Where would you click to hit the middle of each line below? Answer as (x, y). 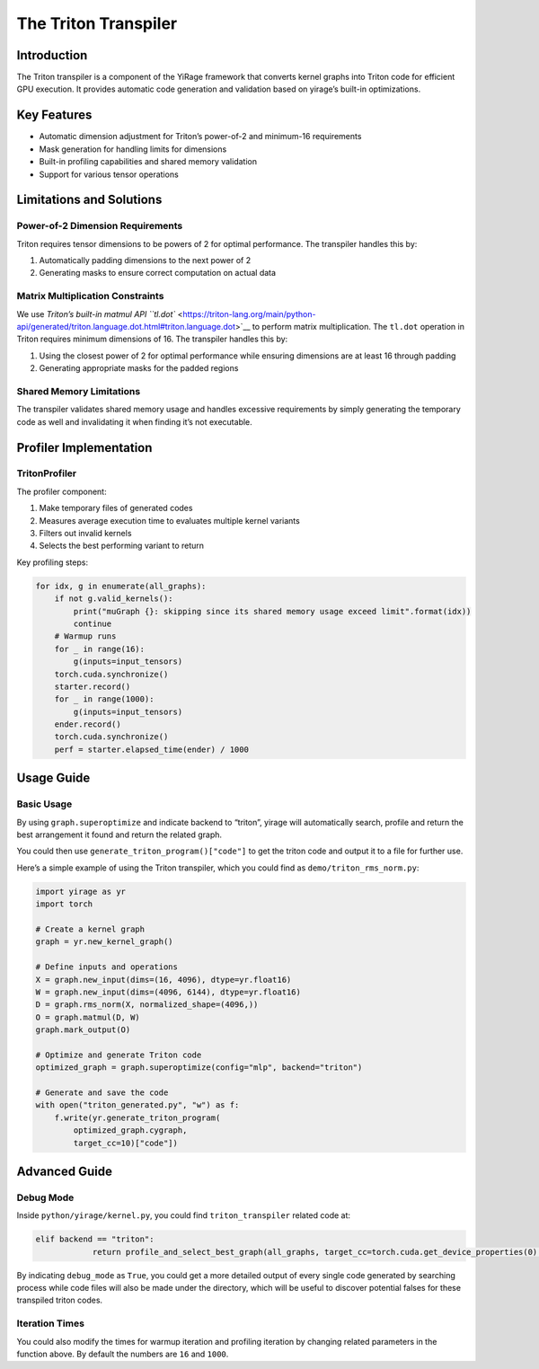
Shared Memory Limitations (79, 391)
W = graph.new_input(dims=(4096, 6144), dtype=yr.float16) (168, 992)
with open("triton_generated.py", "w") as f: (137, 1105)
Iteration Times (51, 1323)
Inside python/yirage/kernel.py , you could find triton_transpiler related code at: (183, 1215)
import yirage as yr (80, 891)
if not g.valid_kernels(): (114, 599)
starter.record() (93, 686)
